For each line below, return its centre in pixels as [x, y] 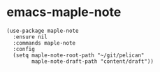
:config [24, 49]
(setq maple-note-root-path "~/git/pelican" [79, 55]
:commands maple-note [44, 43]
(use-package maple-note [43, 31]
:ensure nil [30, 37]
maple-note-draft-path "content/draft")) [93, 61]
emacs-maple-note [64, 12]
